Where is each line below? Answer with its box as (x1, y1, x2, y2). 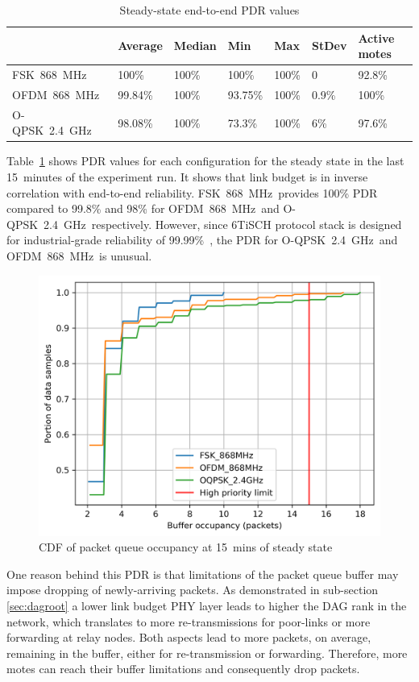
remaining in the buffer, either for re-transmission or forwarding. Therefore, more (6, 644, 408, 661)
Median (173, 37, 217, 54)
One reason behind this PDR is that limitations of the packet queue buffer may (6, 565, 399, 582)
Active (358, 29, 395, 46)
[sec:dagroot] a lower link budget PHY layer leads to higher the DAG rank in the (6, 597, 407, 613)
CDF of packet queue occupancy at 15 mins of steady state (39, 539, 333, 555)
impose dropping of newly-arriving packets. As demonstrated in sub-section (6, 581, 379, 598)
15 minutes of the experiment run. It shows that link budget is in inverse (6, 168, 368, 185)
